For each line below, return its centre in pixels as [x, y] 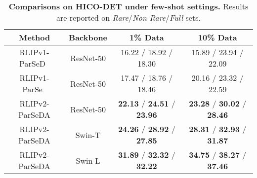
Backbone [88, 37]
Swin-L [88, 160]
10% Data [217, 37]
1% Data [147, 37]
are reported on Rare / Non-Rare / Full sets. [128, 18]
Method [34, 37]
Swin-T [88, 135]
